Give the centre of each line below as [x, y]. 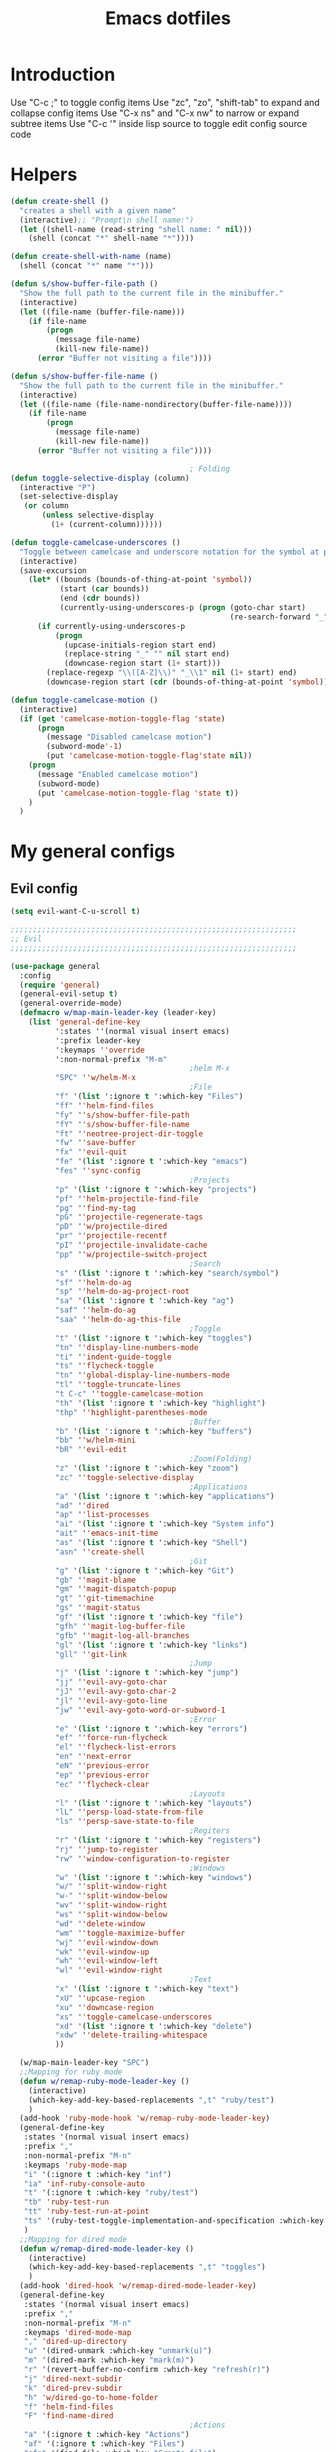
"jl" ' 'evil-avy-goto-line [111, 1700]
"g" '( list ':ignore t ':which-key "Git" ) [144, 1570]
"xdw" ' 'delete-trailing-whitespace [131, 2035]
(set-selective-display [68, 497]
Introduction [63, 74]
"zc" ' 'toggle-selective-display [124, 1477]
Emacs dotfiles [168, 18]
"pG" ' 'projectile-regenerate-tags [128, 1217]
